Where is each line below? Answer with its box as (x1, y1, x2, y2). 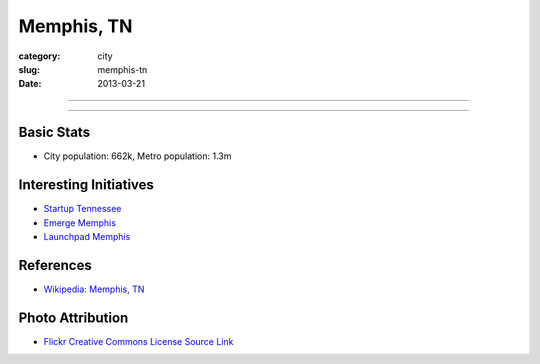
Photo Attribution (18, 309, 129, 326)
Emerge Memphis (43, 216, 117, 229)
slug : (18, 63, 40, 75)
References (18, 256, 92, 274)
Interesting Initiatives (18, 176, 155, 194)
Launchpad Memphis (43, 230, 131, 242)
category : (18, 50, 61, 62)
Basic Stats (18, 124, 90, 141)
